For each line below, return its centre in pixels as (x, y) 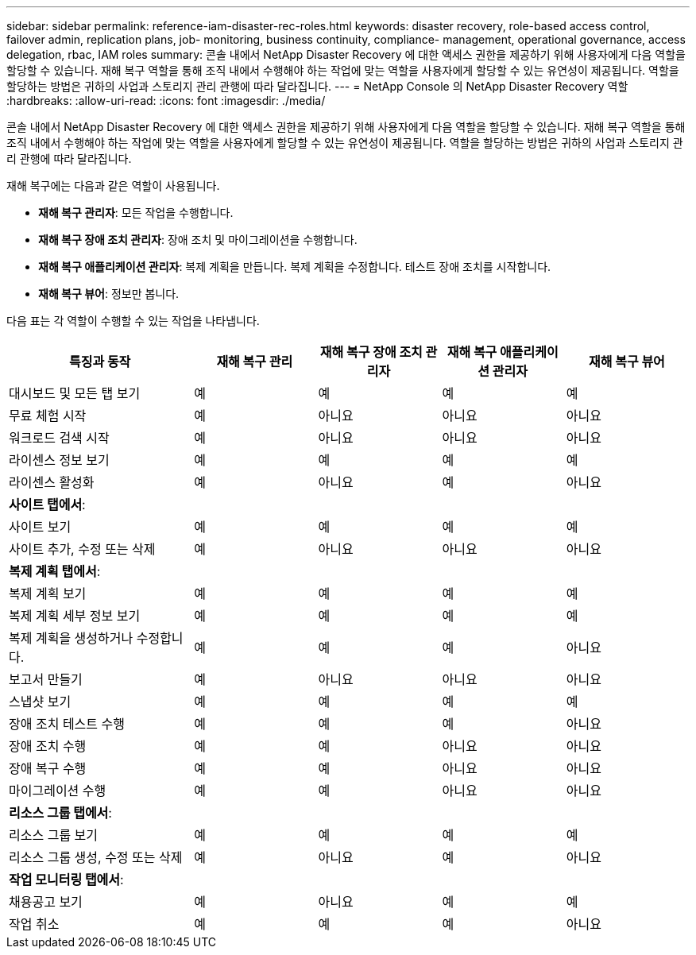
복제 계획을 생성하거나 (71, 638)
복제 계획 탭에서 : (55, 571)
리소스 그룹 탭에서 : (60, 813)
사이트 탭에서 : (47, 505)
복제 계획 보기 (48, 593)
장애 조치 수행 (48, 746)
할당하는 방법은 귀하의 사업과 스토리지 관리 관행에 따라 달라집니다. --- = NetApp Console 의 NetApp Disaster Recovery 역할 (317, 86)
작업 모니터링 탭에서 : (66, 880)
